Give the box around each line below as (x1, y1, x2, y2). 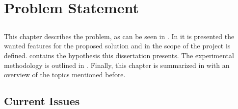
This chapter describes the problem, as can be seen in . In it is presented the (4, 31, 235, 41)
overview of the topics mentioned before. (4, 69, 126, 80)
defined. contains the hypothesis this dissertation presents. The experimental (4, 50, 234, 60)
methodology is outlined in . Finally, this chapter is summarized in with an (4, 60, 230, 70)
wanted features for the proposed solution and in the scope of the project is (4, 41, 231, 51)
